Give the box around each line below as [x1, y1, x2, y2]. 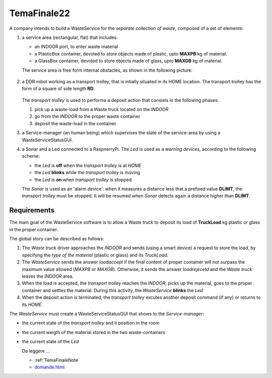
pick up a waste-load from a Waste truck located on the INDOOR [34, 106, 169, 113]
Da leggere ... [22, 348, 50, 354]
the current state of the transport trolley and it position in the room [22, 320, 160, 326]
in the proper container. [9, 226, 58, 232]
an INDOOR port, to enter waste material [34, 43, 118, 50]
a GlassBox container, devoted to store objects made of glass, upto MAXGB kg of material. [34, 58, 223, 64]
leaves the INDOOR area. [22, 273, 74, 279]
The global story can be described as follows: [9, 236, 104, 242]
